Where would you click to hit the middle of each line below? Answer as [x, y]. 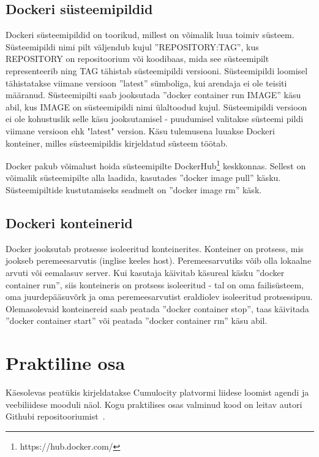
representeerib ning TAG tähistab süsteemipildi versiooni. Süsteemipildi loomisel [157, 70]
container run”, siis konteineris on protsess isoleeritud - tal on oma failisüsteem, [155, 284]
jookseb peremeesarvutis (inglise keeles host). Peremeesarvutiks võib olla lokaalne [159, 260]
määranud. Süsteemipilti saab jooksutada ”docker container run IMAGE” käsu [153, 95]
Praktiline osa [66, 363]
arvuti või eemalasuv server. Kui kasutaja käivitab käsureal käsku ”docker [145, 272]
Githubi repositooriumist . [55, 416]
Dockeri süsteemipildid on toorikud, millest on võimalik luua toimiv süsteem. [150, 35]
